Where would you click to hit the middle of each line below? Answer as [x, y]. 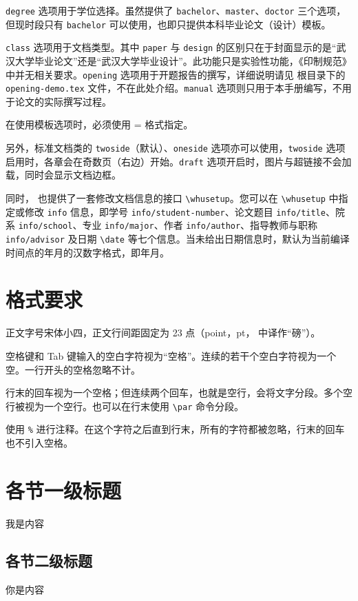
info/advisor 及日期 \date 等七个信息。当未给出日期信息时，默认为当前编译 [178, 238]
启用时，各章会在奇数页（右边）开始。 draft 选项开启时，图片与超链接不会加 [179, 161]
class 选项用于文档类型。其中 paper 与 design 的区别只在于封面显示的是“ [171, 47]
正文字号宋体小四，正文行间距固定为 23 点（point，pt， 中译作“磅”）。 [163, 333]
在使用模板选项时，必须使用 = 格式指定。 [99, 124]
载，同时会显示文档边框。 [63, 175]
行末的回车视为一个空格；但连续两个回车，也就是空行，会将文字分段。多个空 [179, 393]
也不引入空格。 [39, 442]
